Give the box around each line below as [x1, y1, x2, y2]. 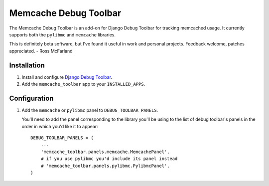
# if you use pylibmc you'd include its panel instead [40, 156, 178, 162]
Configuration [9, 94, 54, 102]
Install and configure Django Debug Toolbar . [21, 74, 112, 80]
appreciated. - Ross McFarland [9, 48, 73, 54]
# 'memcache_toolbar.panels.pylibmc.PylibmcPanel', [40, 163, 170, 169]
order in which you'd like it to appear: [21, 123, 98, 129]
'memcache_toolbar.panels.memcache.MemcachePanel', [40, 149, 170, 155]
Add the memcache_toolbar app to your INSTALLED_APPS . [21, 81, 145, 87]
